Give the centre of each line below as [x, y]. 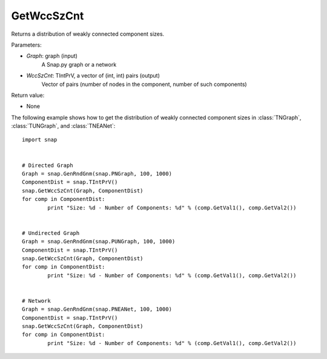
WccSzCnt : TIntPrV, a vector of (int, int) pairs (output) [93, 76]
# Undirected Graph [51, 233]
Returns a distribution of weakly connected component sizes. [88, 34]
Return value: [28, 95]
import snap [40, 140]
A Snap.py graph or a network [79, 64]
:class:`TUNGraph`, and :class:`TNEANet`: [63, 126]
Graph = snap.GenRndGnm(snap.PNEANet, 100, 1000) [97, 309]
